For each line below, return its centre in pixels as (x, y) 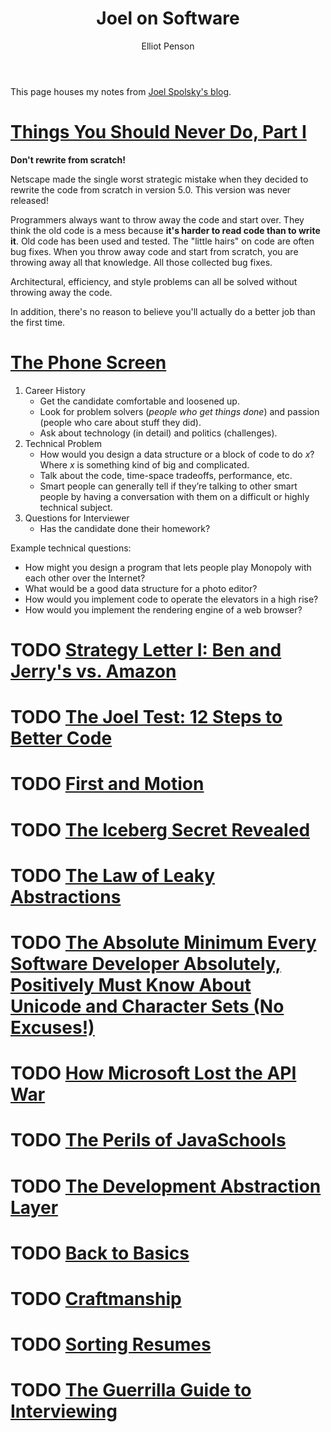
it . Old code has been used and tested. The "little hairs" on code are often (162, 241)
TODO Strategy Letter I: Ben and (146, 650)
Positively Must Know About (131, 984)
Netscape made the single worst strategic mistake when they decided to (159, 179)
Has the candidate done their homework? (125, 528)
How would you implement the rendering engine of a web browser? (163, 609)
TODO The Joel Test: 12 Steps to (146, 717)
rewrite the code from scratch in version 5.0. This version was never (151, 189)
